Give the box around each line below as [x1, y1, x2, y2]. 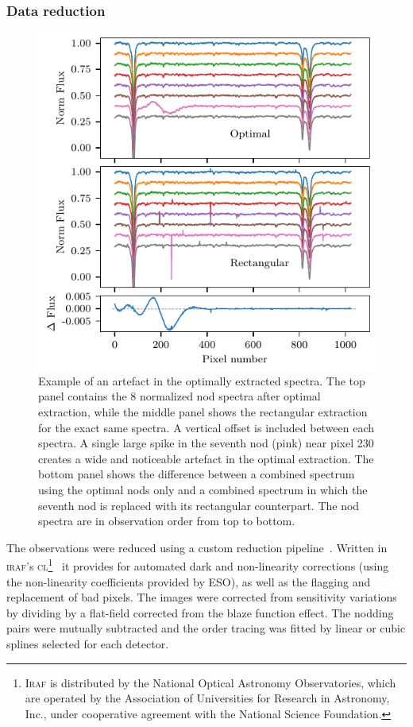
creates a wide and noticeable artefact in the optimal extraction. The [38, 450, 374, 466]
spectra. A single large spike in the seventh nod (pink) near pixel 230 [38, 435, 374, 451]
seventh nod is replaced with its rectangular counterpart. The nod [38, 497, 360, 513]
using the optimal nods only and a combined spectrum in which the [38, 481, 368, 497]
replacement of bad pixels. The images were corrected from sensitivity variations [6, 589, 397, 605]
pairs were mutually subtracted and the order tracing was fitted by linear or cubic [6, 620, 406, 636]
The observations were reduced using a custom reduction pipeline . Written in [6, 539, 388, 555]
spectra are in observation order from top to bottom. [38, 512, 295, 529]
